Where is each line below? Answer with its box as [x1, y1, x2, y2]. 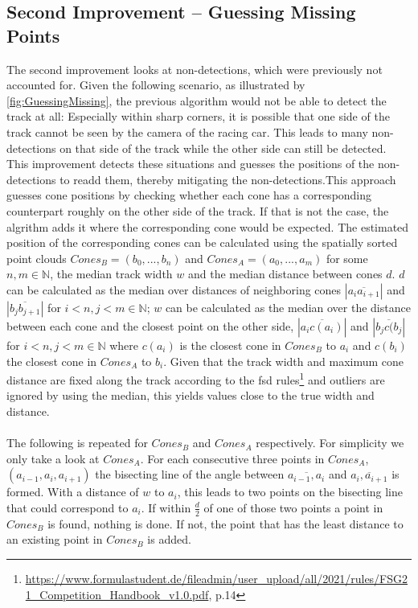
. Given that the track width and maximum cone [163, 352, 404, 369]
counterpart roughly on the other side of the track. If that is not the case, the [6, 202, 389, 219]
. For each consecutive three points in [140, 450, 325, 466]
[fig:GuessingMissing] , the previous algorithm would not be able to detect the [6, 92, 387, 109]
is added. [147, 531, 191, 548]
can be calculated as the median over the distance [165, 298, 411, 315]
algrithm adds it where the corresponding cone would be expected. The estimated [6, 218, 409, 235]
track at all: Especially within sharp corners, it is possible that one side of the [6, 108, 390, 125]
